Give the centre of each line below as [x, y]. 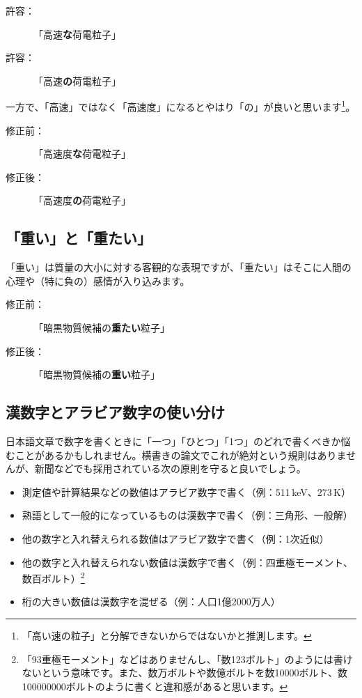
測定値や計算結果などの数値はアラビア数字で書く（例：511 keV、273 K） [186, 491]
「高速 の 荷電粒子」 [77, 80]
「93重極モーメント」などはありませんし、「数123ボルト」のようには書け [187, 659]
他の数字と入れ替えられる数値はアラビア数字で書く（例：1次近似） [175, 538]
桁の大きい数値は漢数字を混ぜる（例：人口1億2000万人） [151, 602]
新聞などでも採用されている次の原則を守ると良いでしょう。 [170, 468]
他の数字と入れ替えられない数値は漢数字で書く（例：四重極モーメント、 [187, 562]
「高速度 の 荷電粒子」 [82, 200]
